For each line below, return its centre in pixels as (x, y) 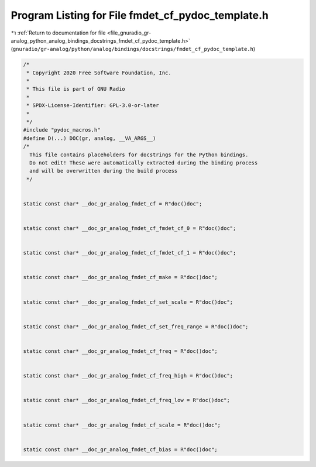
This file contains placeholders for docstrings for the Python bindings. (139, 154)
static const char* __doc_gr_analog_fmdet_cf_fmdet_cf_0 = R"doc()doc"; (130, 229)
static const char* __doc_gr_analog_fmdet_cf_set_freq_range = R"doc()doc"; (136, 327)
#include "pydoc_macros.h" (62, 130)
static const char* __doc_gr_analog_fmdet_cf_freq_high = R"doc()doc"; (128, 376)
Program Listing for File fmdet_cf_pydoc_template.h (140, 15)
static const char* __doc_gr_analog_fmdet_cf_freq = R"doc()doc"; (120, 351)
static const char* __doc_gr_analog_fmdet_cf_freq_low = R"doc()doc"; (127, 400)
